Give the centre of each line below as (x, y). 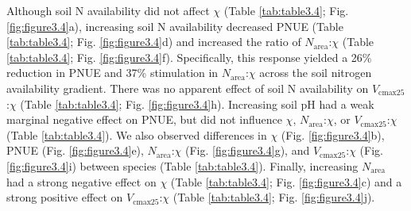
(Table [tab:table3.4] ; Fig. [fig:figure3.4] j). (274, 197)
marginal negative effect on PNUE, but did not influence (144, 119)
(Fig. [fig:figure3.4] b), (333, 134)
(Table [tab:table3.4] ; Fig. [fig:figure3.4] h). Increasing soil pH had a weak (197, 104)
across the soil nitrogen (316, 73)
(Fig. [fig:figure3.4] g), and (247, 150)
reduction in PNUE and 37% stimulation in (112, 73)
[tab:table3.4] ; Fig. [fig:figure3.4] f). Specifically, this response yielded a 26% (189, 57)
